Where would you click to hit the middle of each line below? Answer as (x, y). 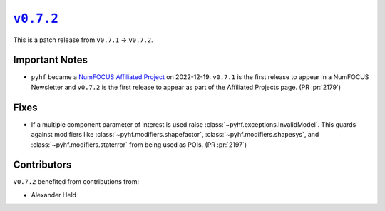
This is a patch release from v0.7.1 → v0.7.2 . (83, 40)
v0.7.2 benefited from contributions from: (76, 182)
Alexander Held (54, 195)
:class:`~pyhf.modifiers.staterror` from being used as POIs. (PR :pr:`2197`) (139, 144)
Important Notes (51, 60)
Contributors (42, 165)
